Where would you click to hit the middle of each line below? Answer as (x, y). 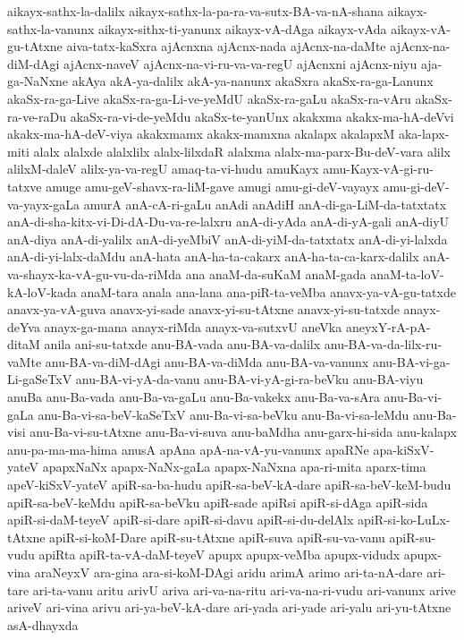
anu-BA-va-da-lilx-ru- (383, 344)
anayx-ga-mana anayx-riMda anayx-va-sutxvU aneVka (193, 326)
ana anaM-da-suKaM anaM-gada (276, 273)
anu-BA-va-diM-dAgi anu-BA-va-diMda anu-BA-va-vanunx (207, 361)
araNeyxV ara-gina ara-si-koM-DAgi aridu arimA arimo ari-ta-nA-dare (228, 572)
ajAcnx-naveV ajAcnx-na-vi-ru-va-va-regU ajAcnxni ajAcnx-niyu (240, 63)
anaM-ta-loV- (407, 273)
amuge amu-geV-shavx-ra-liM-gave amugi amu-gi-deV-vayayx (212, 186)
